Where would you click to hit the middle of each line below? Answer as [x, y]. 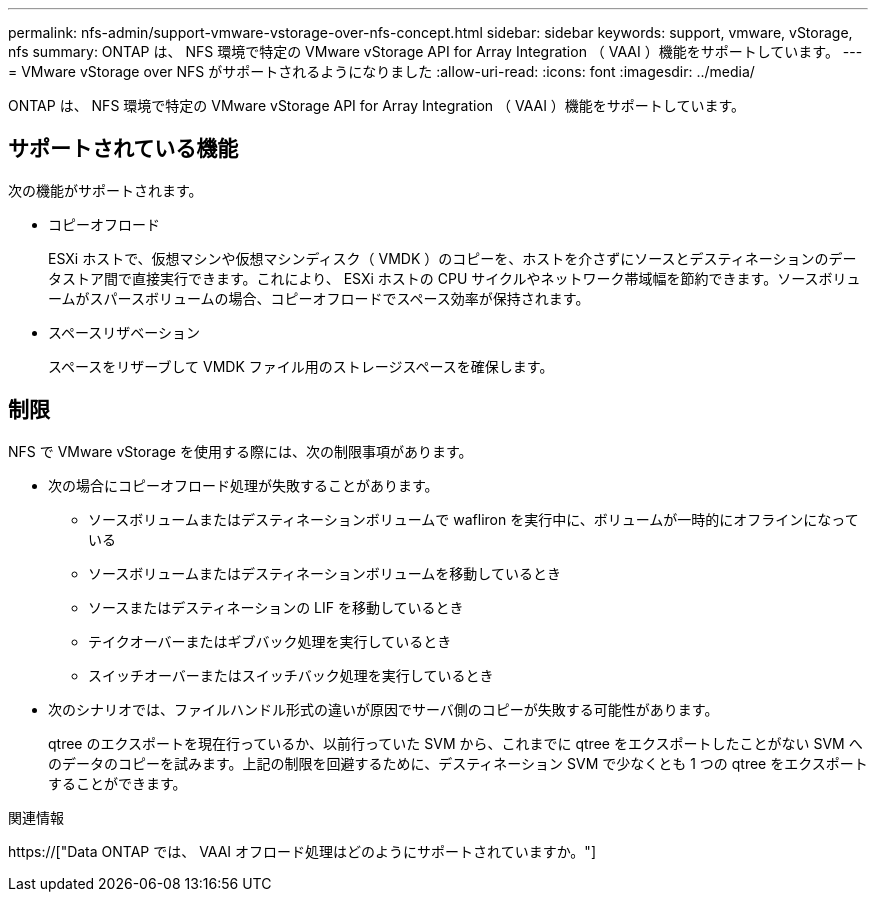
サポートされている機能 [123, 149]
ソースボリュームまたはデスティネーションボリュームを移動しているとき [324, 573]
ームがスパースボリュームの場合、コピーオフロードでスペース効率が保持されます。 [319, 298]
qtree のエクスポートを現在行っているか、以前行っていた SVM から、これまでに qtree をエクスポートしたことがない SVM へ [455, 743]
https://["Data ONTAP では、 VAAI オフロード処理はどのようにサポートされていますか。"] [302, 851]
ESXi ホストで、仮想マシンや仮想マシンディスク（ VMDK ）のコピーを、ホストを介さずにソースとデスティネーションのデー [452, 258]
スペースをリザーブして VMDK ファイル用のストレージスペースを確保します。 [301, 366]
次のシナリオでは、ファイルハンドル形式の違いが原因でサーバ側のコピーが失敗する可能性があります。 [383, 709]
